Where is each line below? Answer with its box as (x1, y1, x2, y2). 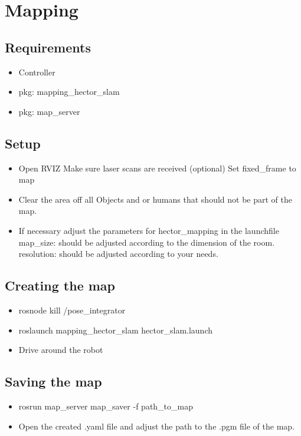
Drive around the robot (18, 343, 103, 356)
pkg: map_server (18, 105, 80, 117)
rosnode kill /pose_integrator (18, 303, 126, 316)
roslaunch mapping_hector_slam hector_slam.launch (18, 323, 212, 336)
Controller (18, 65, 55, 78)
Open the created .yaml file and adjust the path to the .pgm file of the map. (18, 420, 295, 432)
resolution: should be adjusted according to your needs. (18, 247, 218, 260)
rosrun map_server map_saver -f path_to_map (18, 399, 193, 412)
